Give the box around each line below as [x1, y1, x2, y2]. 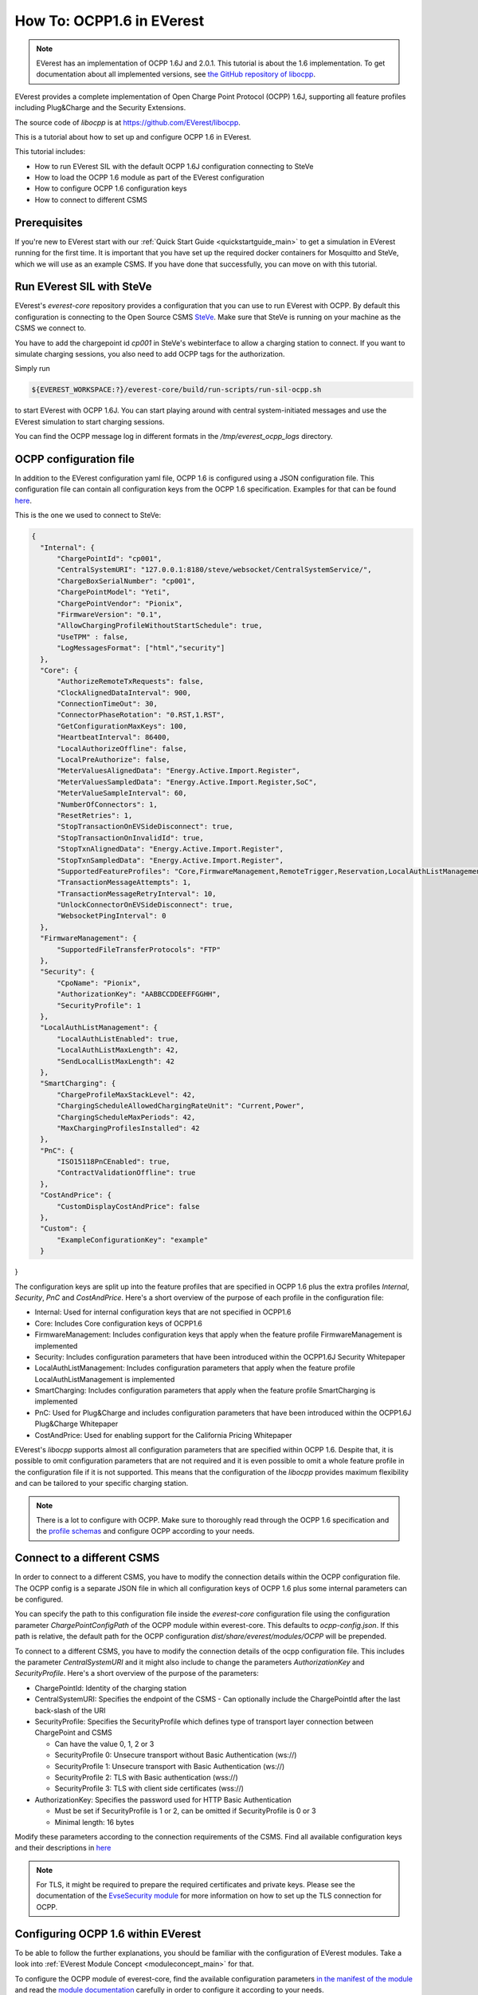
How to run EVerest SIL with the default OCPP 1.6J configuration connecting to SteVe [34, 161, 314, 171]
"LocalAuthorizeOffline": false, [57, 744, 187, 753]
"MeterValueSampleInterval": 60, [57, 788, 187, 798]
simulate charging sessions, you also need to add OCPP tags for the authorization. [14, 350, 285, 358]
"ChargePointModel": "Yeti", [57, 587, 170, 597]
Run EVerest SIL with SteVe [14, 280, 152, 294]
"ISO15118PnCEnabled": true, [57, 1157, 170, 1167]
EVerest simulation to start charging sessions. [14, 417, 165, 426]
